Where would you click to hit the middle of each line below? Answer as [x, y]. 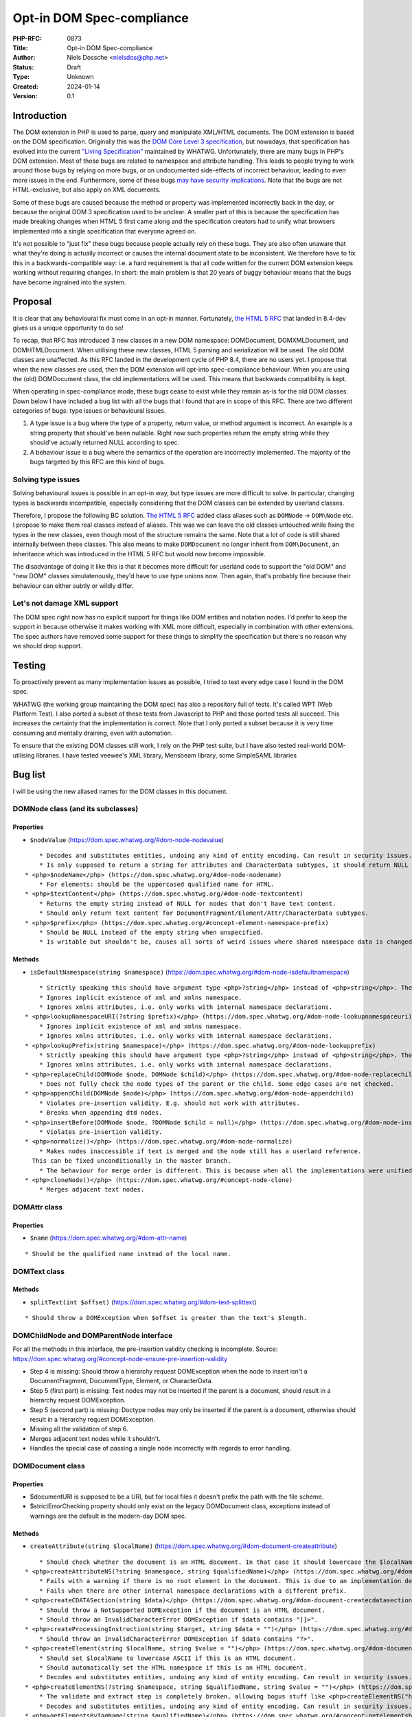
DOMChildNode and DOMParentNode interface [93, 1335]
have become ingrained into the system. [69, 282]
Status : [23, 67]
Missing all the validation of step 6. [79, 1429]
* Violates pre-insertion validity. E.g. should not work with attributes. [169, 1103]
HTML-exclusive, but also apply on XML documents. [87, 190]
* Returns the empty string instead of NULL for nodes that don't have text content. [187, 903]
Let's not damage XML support [66, 603]
